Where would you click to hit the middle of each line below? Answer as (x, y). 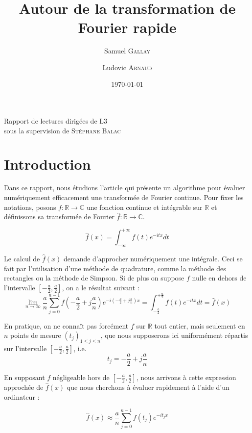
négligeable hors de (81, 377)
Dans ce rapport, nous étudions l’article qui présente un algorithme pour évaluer (125, 188)
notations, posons (30, 207)
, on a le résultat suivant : (101, 287)
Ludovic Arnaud (127, 67)
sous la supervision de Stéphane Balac (62, 130)
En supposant (24, 377)
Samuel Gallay (127, 51)
